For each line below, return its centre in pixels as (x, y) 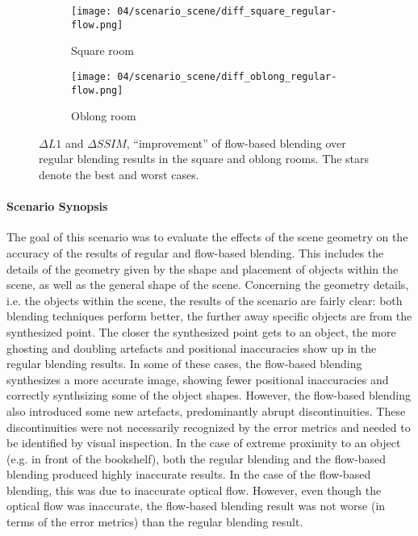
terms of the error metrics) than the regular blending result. (155, 522)
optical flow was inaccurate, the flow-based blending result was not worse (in (196, 506)
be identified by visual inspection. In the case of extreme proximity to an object (204, 443)
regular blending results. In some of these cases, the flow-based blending (184, 364)
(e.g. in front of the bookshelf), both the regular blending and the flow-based (196, 458)
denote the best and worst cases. (119, 174)
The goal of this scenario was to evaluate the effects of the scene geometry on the (207, 237)
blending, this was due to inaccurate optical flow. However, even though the (194, 490)
